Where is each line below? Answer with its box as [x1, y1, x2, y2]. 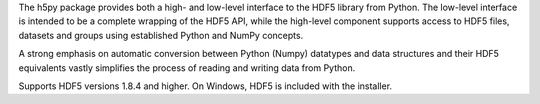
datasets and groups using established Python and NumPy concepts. [18, 29, 304, 41]
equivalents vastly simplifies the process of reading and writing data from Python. [18, 61, 356, 74]
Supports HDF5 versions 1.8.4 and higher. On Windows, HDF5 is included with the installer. [18, 80, 393, 92]
